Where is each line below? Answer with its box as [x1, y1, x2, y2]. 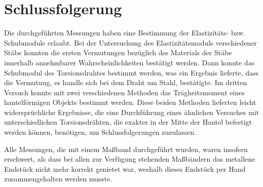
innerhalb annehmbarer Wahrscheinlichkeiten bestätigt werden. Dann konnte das [4, 57, 255, 67]
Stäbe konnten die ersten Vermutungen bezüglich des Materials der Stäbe [4, 47, 232, 58]
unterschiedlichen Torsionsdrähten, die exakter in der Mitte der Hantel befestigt [4, 117, 252, 127]
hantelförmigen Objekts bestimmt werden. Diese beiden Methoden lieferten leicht [4, 97, 256, 107]
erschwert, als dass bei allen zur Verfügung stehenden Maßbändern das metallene [4, 154, 255, 164]
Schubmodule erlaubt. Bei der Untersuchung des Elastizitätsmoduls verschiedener [4, 37, 257, 48]
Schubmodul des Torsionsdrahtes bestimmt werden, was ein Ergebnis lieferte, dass [4, 67, 258, 78]
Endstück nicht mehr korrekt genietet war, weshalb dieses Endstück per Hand [4, 163, 246, 174]
